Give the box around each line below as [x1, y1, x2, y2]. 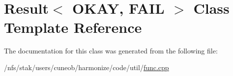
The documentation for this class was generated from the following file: [4, 46, 218, 56]
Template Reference [4, 17, 142, 37]
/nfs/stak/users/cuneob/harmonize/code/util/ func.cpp [4, 62, 169, 72]
